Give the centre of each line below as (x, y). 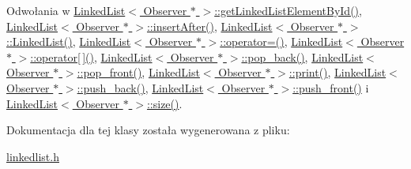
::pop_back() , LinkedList (302, 56)
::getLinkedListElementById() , (288, 10)
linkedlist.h (33, 156)
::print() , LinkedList (337, 72)
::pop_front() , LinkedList (138, 72)
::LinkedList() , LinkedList (69, 41)
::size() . (164, 103)
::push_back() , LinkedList (140, 87)
